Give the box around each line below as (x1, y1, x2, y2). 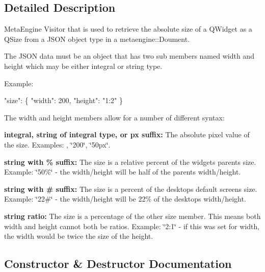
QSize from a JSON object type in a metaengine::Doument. (4, 33, 190, 44)
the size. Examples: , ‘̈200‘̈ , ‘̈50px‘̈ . (4, 139, 111, 150)
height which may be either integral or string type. (4, 60, 163, 71)
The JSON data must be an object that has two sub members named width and (4, 51, 254, 61)
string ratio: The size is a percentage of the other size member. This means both (4, 210, 261, 221)
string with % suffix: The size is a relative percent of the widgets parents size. (4, 156, 256, 167)
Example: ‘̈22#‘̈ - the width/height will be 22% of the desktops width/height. (4, 193, 246, 204)
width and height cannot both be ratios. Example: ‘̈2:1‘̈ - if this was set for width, (4, 220, 260, 231)
